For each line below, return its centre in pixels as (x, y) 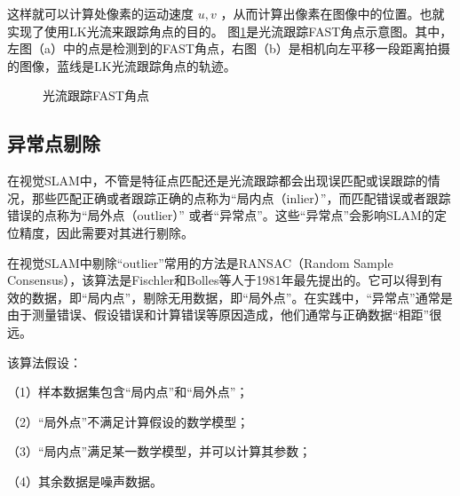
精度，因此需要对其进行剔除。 (106, 232)
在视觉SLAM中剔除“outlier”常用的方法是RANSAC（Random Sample (200, 262)
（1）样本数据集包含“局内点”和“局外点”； (128, 392)
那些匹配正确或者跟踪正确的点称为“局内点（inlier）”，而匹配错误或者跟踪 (241, 197)
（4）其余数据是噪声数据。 (85, 480)
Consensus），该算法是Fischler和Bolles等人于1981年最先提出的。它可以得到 (219, 280)
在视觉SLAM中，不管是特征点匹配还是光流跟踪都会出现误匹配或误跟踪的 (218, 181)
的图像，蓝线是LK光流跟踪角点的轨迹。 (122, 65)
